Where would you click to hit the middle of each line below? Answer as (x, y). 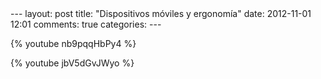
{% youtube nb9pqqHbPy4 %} (73, 43)
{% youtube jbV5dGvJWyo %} (72, 63)
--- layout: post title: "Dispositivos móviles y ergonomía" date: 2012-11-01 (161, 13)
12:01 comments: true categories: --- (86, 24)
